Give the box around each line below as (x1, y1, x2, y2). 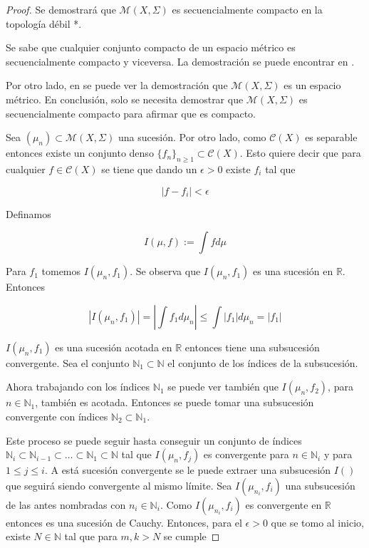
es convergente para (203, 447, 289, 462)
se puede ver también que (167, 379, 279, 394)
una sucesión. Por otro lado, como (118, 130, 266, 145)
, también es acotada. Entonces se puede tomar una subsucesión (35, 395, 314, 410)
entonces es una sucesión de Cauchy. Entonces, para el (6, 515, 242, 529)
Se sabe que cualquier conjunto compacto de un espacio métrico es (6, 40, 296, 55)
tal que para (64, 529, 118, 544)
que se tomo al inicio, (271, 515, 364, 529)
